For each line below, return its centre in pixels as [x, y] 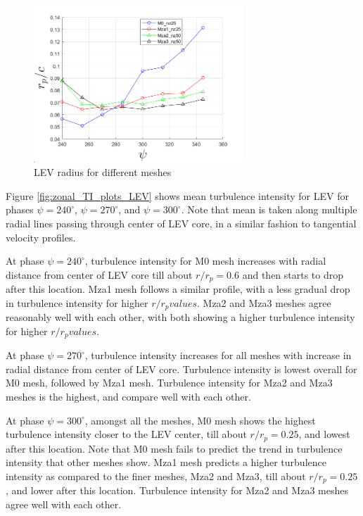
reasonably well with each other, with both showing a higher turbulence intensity [180, 317]
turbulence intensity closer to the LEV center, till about [126, 434]
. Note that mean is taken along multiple [269, 209]
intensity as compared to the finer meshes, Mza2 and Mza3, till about [156, 476]
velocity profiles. [41, 237]
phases [20, 209]
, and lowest [324, 434]
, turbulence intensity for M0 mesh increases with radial [205, 261]
